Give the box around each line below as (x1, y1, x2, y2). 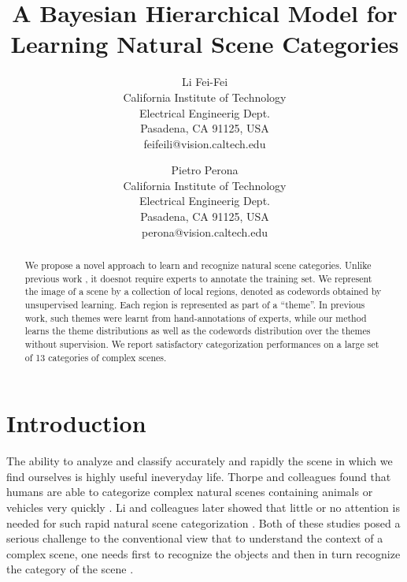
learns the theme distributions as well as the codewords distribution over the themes (24, 324, 371, 338)
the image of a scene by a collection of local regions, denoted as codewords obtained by (24, 285, 382, 298)
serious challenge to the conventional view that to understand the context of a (6, 530, 383, 547)
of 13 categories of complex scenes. (24, 350, 167, 364)
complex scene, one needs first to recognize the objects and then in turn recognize (6, 545, 401, 561)
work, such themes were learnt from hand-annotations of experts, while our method (24, 311, 367, 324)
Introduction (6, 407, 146, 439)
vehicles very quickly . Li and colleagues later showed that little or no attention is (6, 499, 400, 516)
